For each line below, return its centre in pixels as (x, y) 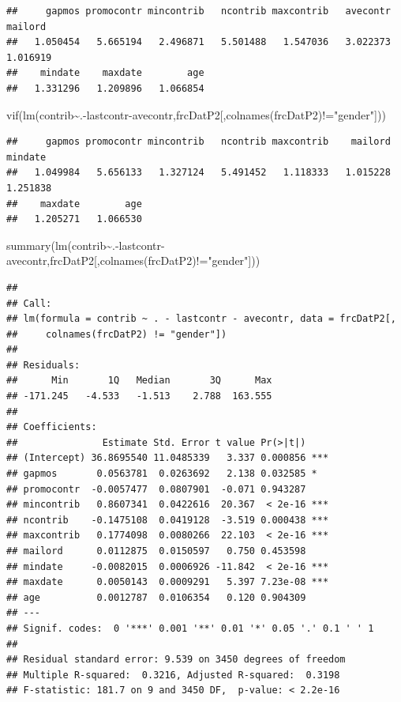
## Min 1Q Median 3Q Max (139, 381)
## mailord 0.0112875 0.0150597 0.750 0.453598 (156, 551)
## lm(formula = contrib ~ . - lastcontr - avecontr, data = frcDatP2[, (201, 319)
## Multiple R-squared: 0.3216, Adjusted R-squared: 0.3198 (173, 675)
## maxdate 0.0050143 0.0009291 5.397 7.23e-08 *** (168, 582)
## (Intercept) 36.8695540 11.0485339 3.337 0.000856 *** (168, 458)
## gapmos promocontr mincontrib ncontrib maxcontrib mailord (199, 142)
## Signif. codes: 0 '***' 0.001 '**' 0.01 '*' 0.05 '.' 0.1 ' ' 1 (190, 628)
